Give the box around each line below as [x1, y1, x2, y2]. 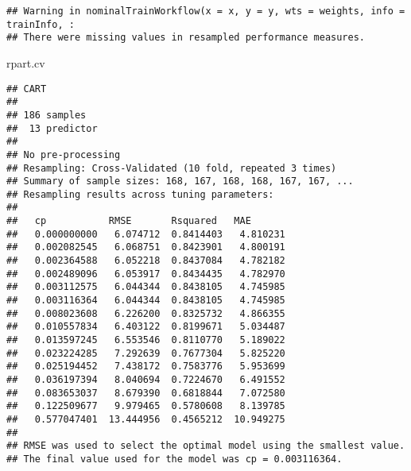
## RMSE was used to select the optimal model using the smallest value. [6, 440, 405, 452]
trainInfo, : [6, 18, 75, 30]
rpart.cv [6, 54, 45, 71]
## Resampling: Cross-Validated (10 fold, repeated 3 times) [6, 162, 337, 174]
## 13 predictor [6, 122, 98, 134]
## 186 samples [6, 109, 87, 121]
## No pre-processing [6, 149, 121, 160]
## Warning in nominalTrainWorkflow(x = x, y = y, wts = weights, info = [6, 6, 405, 17]
